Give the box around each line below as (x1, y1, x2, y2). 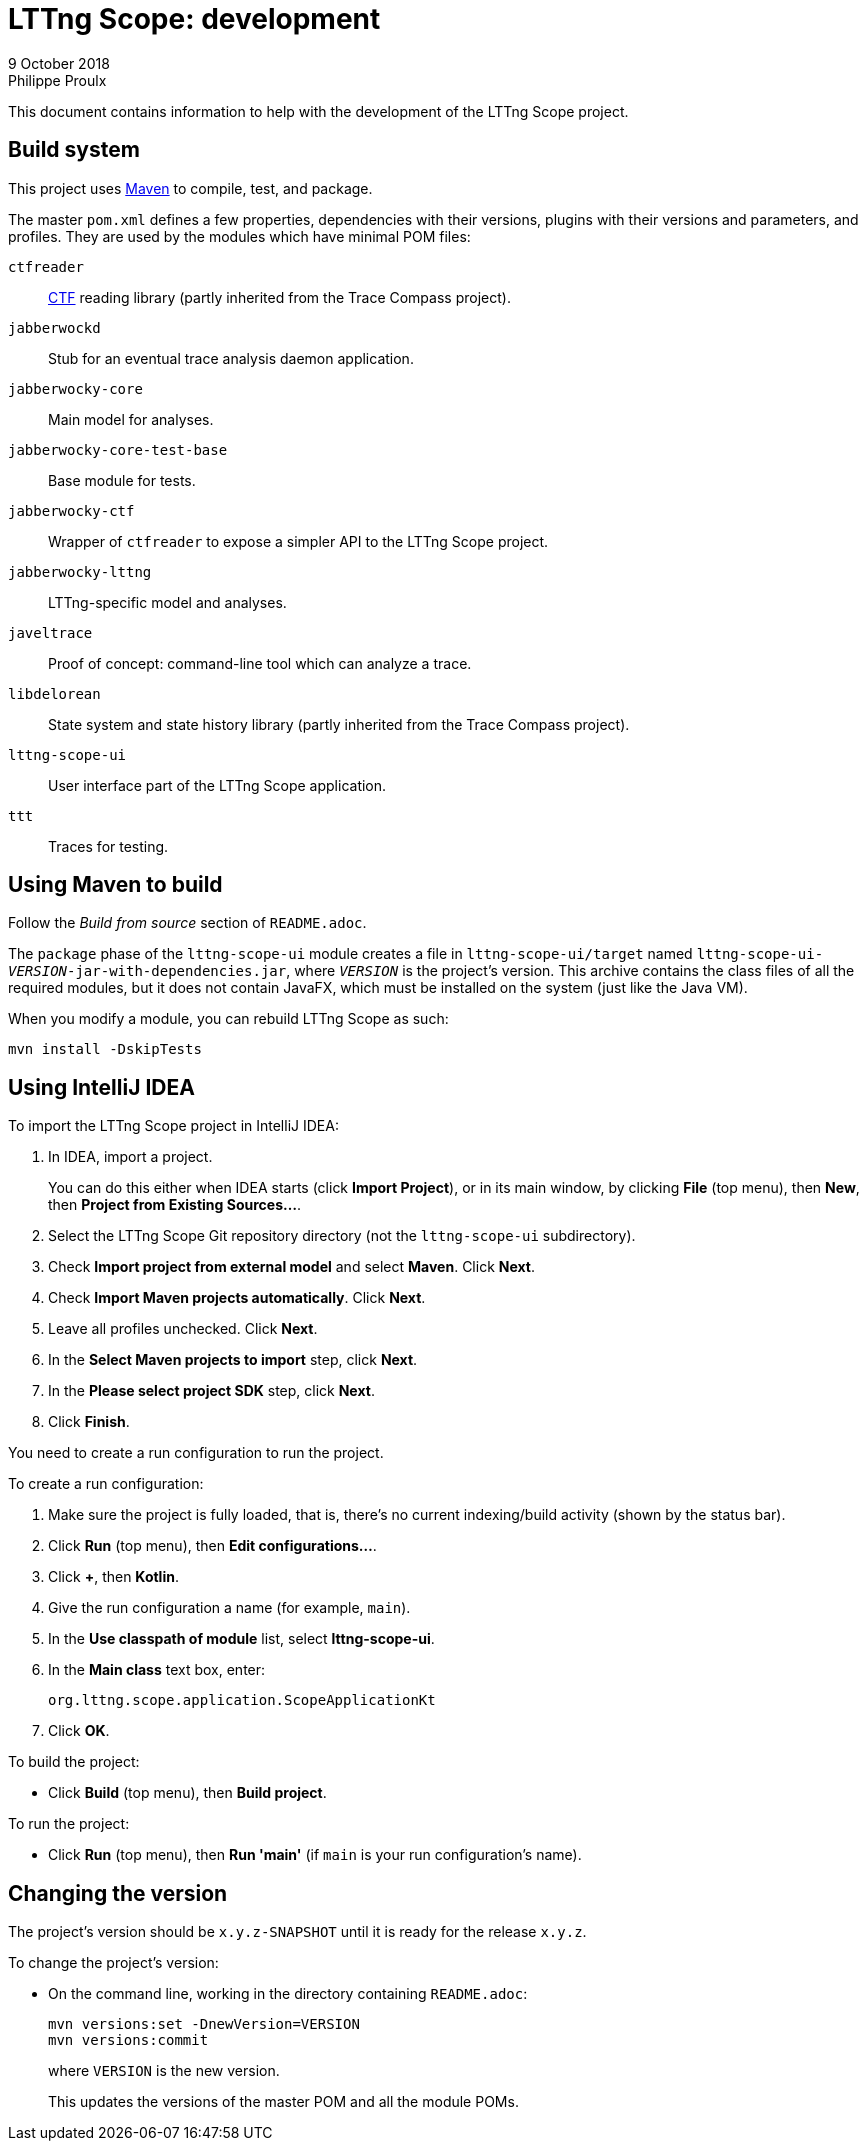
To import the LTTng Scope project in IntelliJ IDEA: (8, 1117, 339, 1135)
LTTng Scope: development (8, 2, 381, 36)
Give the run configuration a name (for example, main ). (48, 1599, 411, 1617)
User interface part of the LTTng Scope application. (48, 776, 387, 794)
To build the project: (8, 1753, 140, 1771)
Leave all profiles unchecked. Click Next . (48, 1320, 318, 1338)
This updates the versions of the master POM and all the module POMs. (48, 2093, 519, 2111)
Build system (8, 137, 140, 163)
